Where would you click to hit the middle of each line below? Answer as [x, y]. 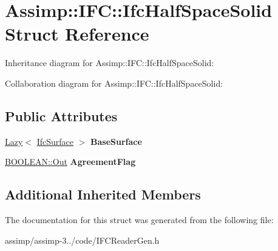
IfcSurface [55, 141]
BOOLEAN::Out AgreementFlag [70, 162]
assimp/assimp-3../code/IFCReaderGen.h [82, 240]
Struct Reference [77, 34]
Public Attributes [61, 115]
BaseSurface [116, 141]
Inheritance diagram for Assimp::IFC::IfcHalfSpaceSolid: [110, 63]
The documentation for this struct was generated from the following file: [139, 220]
